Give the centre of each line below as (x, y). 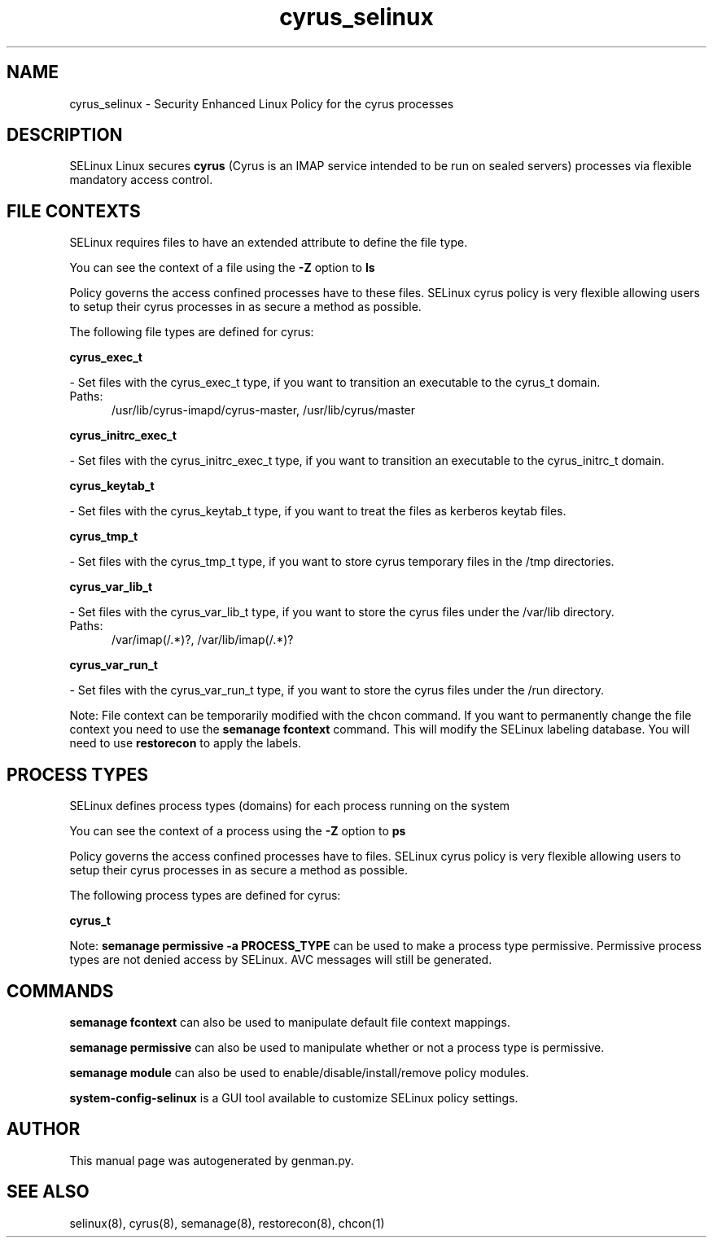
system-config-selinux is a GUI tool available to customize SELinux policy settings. (294, 1097)
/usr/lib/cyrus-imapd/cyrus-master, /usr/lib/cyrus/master (264, 410)
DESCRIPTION (65, 135)
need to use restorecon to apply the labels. (186, 743)
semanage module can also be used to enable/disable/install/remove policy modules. (300, 1072)
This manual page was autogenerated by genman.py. (212, 1160)
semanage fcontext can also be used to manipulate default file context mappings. (290, 1022)
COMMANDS (60, 991)
